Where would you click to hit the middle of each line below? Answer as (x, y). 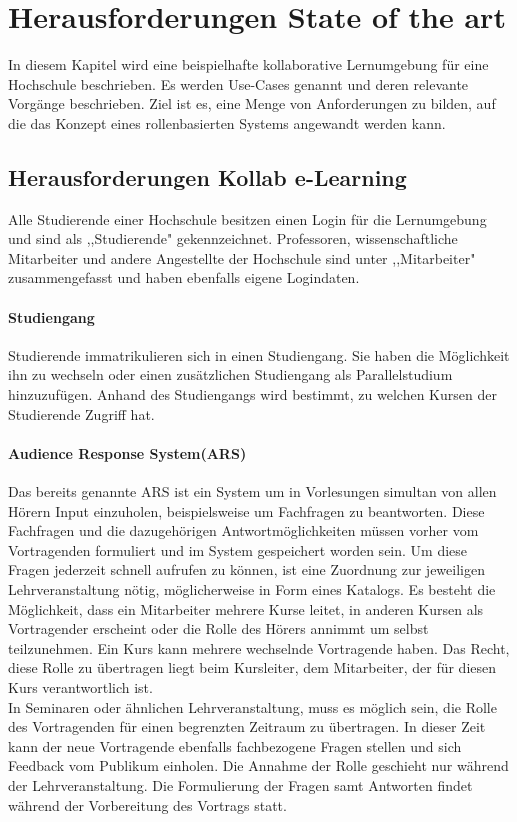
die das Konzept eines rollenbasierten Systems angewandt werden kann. (227, 122)
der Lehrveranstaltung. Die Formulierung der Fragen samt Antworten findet (240, 784)
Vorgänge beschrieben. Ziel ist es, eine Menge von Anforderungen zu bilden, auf (252, 103)
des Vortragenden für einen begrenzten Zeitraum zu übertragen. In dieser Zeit (247, 726)
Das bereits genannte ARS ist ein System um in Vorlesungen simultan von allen (252, 491)
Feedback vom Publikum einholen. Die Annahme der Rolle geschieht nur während (258, 765)
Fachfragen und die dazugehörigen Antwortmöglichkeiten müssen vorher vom (243, 530)
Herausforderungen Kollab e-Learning (207, 176)
